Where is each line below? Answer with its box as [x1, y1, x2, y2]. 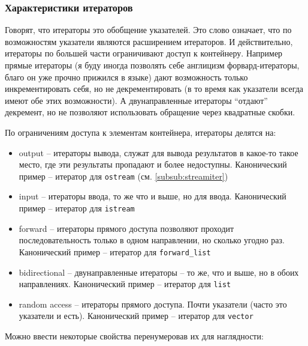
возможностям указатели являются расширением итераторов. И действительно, [5, 35, 293, 47]
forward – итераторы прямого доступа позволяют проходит [19, 222, 234, 234]
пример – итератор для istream [19, 202, 135, 214]
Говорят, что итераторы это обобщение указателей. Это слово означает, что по [5, 23, 292, 36]
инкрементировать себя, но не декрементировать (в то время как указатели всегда [5, 82, 304, 95]
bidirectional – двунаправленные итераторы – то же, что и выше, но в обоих [19, 266, 299, 278]
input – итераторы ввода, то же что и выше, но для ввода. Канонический [19, 190, 286, 202]
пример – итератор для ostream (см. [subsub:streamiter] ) [19, 169, 228, 182]
